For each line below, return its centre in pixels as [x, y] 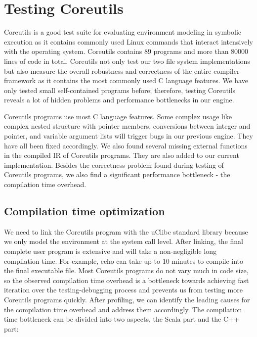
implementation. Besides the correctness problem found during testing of [114, 165]
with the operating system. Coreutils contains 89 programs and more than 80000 [126, 51]
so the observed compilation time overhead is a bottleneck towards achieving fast [127, 280]
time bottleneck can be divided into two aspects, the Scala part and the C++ [122, 319]
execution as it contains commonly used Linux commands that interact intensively [128, 41]
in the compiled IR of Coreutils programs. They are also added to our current [122, 155]
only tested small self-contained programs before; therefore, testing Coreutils [120, 90]
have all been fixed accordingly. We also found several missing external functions [126, 145]
